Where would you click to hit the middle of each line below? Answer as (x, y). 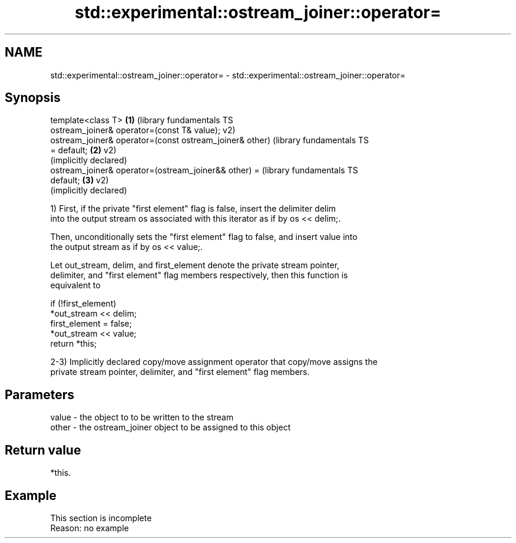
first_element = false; (91, 324)
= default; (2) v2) (83, 150)
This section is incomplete (101, 518)
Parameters (39, 394)
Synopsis (33, 98)
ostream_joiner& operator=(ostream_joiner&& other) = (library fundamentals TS (204, 170)
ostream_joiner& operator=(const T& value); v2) (143, 130)
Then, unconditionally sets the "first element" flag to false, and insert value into (204, 237)
